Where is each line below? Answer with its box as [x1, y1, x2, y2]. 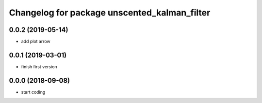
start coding [21, 89, 46, 95]
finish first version [21, 63, 58, 70]
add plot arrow [21, 39, 50, 44]
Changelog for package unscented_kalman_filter [9, 7, 211, 18]
